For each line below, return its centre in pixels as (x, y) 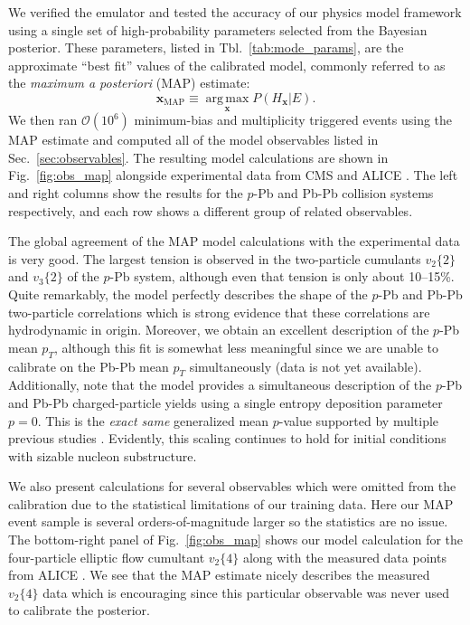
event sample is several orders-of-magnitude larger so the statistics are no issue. (228, 521)
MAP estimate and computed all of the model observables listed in (193, 140)
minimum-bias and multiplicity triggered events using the (293, 120)
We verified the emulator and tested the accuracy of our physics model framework (235, 12)
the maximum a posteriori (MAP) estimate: (129, 83)
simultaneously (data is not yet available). (305, 366)
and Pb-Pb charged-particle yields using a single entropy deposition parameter (226, 402)
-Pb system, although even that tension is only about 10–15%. (282, 276)
